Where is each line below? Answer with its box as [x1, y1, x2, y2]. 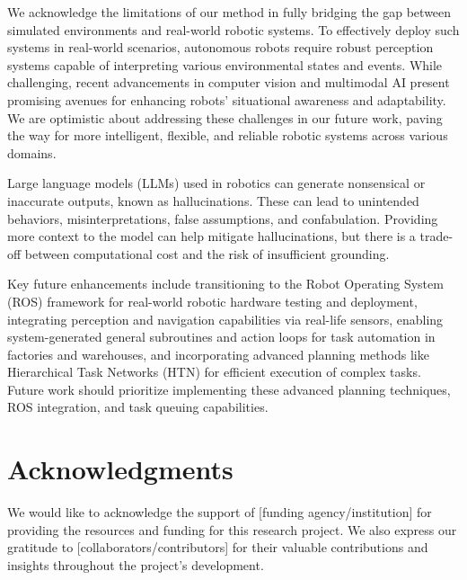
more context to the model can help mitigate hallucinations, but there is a [7, 227, 416, 245]
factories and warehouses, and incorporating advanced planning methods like [7, 344, 429, 363]
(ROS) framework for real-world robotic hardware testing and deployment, [7, 291, 418, 310]
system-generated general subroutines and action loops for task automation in [7, 327, 436, 346]
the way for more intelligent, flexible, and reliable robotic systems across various [7, 126, 448, 145]
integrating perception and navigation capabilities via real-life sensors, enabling [7, 309, 444, 328]
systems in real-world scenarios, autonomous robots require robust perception [7, 38, 434, 57]
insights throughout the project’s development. [7, 555, 264, 574]
